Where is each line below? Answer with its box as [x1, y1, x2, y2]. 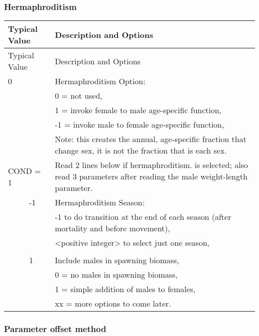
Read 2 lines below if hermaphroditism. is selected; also [55, 159, 248, 171]
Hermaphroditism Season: [55, 196, 145, 208]
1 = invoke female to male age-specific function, [55, 104, 222, 116]
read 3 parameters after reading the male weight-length [55, 170, 248, 182]
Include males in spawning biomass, [55, 254, 179, 266]
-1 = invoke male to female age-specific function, [55, 119, 224, 131]
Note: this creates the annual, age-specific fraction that [55, 133, 247, 145]
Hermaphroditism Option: [55, 75, 145, 87]
